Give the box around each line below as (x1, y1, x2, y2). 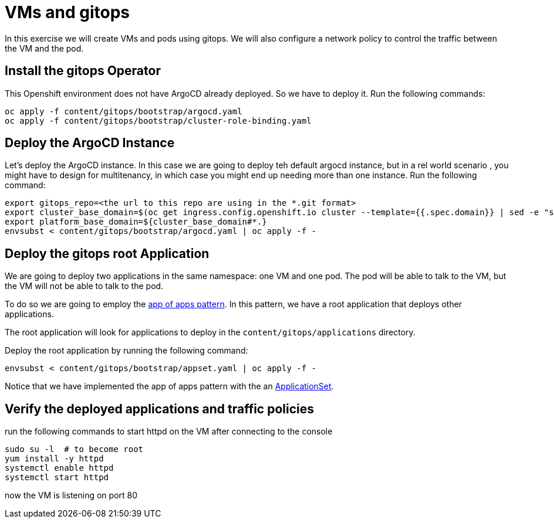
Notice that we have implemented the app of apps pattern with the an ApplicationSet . (5, 381, 334, 392)
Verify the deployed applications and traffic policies (5, 401, 315, 416)
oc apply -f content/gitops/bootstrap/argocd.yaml (5, 106, 242, 116)
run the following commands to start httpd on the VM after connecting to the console (5, 426, 333, 437)
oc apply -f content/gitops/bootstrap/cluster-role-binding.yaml (5, 116, 312, 125)
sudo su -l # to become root (5, 444, 144, 454)
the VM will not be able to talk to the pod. (5, 281, 164, 291)
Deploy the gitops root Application (5, 246, 210, 261)
